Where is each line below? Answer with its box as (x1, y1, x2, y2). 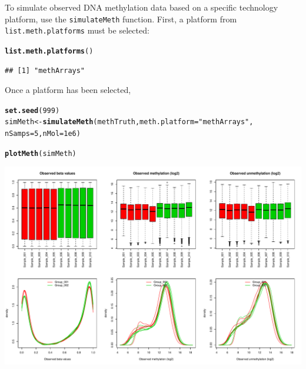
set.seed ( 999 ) (5, 106, 60, 115)
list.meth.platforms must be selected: (5, 24, 149, 36)
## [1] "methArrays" (5, 66, 85, 75)
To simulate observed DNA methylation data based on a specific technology (5, 1, 278, 13)
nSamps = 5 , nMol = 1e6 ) (5, 129, 81, 138)
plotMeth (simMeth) (5, 149, 76, 158)
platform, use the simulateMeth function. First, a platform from (5, 12, 237, 25)
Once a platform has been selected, (5, 84, 131, 96)
